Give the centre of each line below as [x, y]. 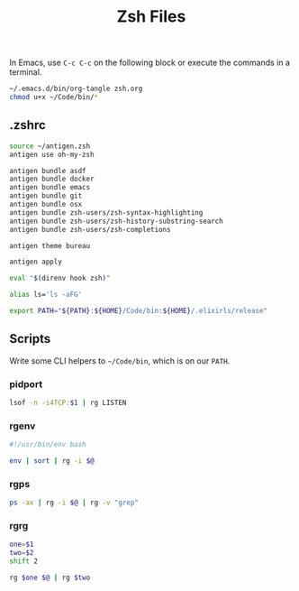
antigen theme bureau [50, 245]
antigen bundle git [46, 196]
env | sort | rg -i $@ [52, 461]
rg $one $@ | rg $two [50, 577]
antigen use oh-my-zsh [52, 154]
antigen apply [36, 262]
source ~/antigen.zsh [50, 146]
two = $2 [22, 553]
